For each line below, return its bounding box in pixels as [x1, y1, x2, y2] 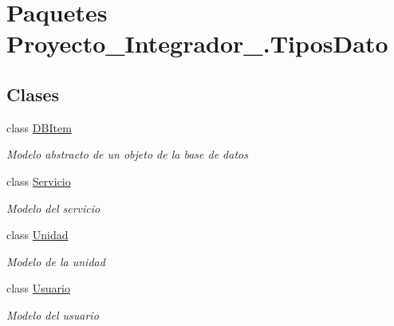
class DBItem [6, 119, 72, 136]
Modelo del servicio [6, 199, 100, 216]
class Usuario [6, 280, 70, 297]
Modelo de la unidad [6, 253, 105, 269]
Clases [6, 81, 60, 106]
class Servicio [6, 172, 71, 189]
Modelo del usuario [6, 306, 99, 323]
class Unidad [6, 226, 69, 243]
